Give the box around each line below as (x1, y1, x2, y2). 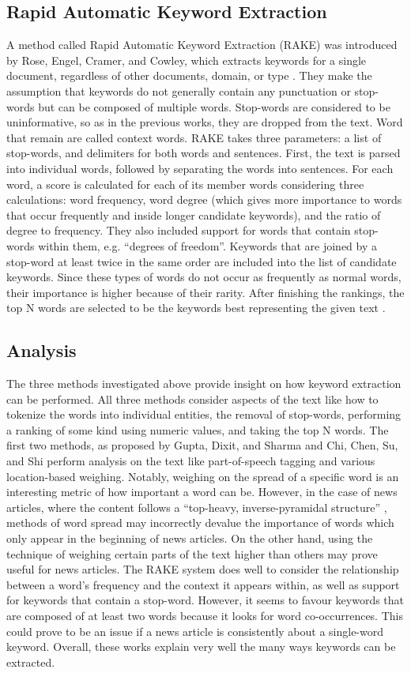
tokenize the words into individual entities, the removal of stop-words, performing (6, 406, 402, 423)
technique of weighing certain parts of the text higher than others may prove (6, 545, 378, 562)
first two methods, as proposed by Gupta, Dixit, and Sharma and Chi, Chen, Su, (6, 437, 398, 453)
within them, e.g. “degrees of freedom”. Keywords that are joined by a (38, 237, 378, 254)
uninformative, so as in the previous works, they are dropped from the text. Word (6, 114, 403, 130)
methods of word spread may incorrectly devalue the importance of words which (6, 514, 394, 531)
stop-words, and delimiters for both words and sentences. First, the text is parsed (6, 145, 401, 161)
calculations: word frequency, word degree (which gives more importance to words (6, 191, 402, 208)
